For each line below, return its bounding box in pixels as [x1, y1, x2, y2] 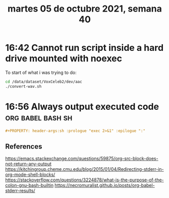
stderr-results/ [5, 187, 35, 194]
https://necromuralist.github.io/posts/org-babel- [54, 182, 155, 188]
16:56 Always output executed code [5, 101, 159, 112]
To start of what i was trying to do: [5, 69, 77, 76]
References [5, 142, 42, 151]
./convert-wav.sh [5, 84, 42, 89]
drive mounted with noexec [5, 53, 123, 64]
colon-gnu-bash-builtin [5, 182, 54, 188]
